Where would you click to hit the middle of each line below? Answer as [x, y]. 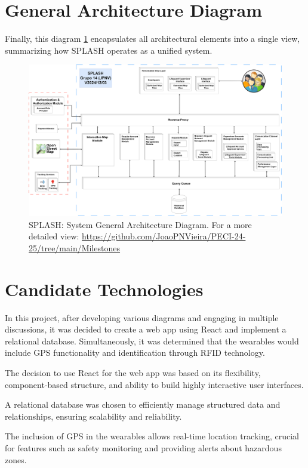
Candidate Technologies [104, 289]
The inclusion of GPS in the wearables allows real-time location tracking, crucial [152, 436]
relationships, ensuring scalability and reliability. [93, 416]
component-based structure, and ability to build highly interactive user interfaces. [154, 384]
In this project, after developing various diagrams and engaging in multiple [142, 317]
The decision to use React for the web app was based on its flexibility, [133, 372]
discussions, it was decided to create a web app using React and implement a [146, 329]
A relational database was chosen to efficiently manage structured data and [143, 404]
